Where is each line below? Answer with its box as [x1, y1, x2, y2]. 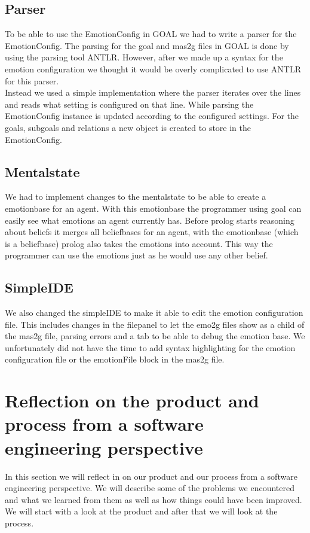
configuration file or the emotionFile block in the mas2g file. [5, 353, 225, 366]
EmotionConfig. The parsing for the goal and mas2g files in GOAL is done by [5, 39, 289, 51]
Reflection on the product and [5, 388, 259, 413]
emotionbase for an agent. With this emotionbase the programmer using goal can [5, 202, 302, 214]
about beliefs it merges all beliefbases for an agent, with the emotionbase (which [5, 226, 299, 238]
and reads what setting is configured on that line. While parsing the [5, 98, 254, 110]
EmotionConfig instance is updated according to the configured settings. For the [5, 109, 299, 122]
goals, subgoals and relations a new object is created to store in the [5, 121, 251, 133]
